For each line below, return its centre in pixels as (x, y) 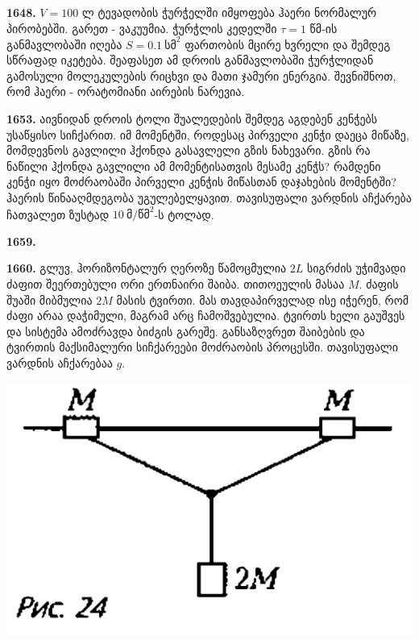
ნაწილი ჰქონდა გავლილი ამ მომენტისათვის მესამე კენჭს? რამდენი (194, 166)
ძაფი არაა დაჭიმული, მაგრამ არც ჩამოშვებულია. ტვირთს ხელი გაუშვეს (206, 316)
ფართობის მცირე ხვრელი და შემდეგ (288, 44)
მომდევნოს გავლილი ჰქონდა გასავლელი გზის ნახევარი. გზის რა (189, 150)
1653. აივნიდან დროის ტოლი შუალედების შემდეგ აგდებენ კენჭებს (192, 119)
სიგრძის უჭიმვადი (357, 268)
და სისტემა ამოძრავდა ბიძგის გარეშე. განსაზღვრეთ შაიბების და (186, 331)
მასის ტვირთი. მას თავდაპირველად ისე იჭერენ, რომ (263, 299)
